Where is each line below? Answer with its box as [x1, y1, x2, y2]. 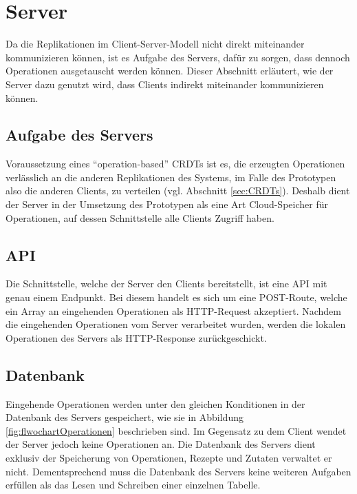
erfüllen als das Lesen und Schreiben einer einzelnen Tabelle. [6, 477, 261, 492]
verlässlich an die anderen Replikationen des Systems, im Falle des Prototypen [6, 169, 336, 184]
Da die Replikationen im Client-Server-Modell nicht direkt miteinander [6, 37, 305, 51]
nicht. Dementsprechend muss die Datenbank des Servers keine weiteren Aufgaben [6, 464, 351, 478]
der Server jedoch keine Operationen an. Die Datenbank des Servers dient [6, 437, 316, 451]
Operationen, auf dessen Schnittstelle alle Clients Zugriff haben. [6, 210, 274, 225]
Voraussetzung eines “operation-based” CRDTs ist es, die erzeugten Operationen [6, 156, 345, 171]
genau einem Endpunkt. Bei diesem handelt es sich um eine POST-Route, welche [6, 290, 347, 305]
